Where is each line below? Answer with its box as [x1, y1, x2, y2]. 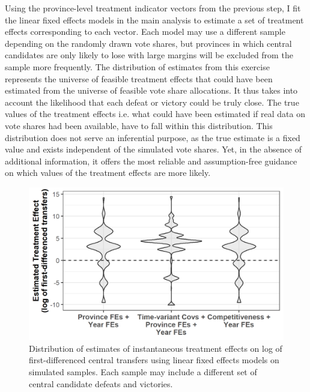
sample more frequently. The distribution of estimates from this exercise [5, 60, 270, 73]
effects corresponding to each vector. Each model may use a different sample [5, 25, 285, 38]
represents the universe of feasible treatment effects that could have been [5, 72, 273, 85]
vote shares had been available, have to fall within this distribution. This [5, 119, 273, 131]
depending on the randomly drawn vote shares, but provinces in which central [5, 37, 292, 49]
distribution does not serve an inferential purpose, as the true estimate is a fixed [5, 131, 300, 143]
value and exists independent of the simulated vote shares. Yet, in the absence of [5, 143, 302, 155]
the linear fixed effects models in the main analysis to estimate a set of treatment [5, 13, 304, 26]
